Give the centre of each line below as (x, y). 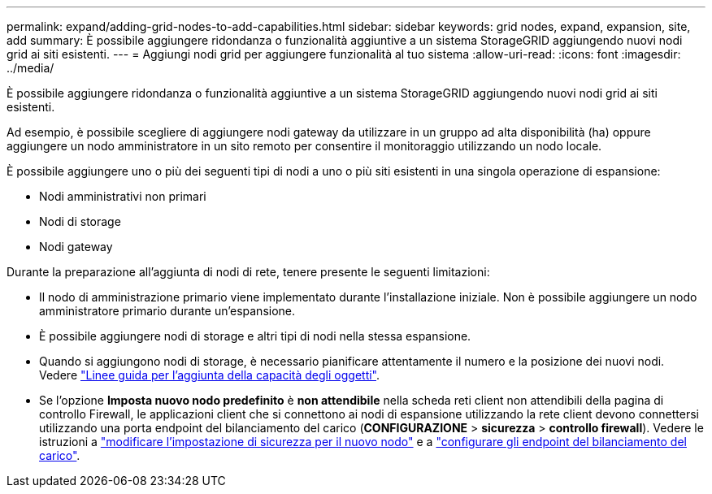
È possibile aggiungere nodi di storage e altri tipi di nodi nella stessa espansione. (255, 336)
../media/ (30, 68)
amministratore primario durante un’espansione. (167, 311)
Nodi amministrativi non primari (123, 196)
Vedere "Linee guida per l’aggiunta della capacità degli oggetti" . (210, 375)
